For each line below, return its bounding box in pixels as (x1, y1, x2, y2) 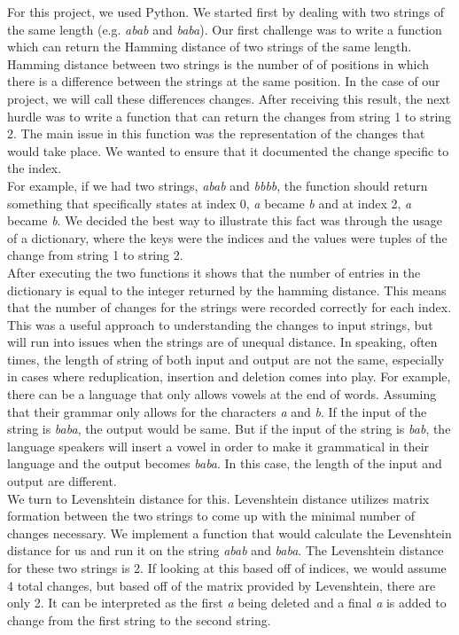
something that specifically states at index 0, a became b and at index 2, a (7, 193, 412, 212)
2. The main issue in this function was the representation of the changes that (7, 124, 425, 143)
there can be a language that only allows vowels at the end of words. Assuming (7, 385, 437, 404)
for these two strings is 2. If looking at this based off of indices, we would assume (7, 559, 447, 576)
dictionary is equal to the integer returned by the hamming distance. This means (7, 280, 447, 299)
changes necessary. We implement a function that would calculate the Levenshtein (7, 523, 452, 542)
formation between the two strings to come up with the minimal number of (7, 506, 415, 525)
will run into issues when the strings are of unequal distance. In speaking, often (7, 333, 438, 351)
